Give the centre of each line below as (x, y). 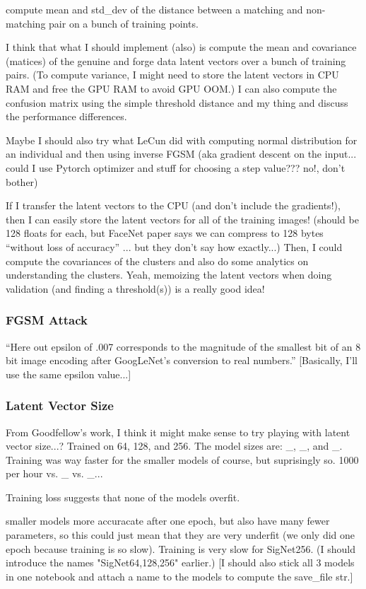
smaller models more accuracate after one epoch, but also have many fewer (168, 521)
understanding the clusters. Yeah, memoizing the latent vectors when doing (169, 275)
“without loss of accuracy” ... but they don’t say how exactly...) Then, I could (174, 246)
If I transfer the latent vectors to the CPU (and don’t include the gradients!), (173, 205)
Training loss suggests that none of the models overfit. (123, 497)
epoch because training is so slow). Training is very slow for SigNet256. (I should (181, 548)
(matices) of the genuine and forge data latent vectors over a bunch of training (176, 60)
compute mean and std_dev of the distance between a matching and (154, 9)
